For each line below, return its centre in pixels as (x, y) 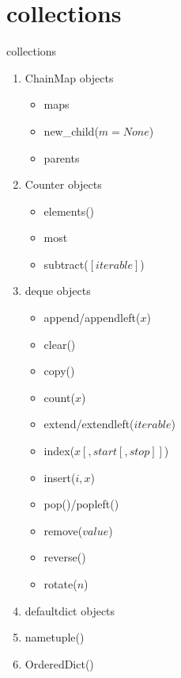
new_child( (71, 130)
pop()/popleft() (81, 504)
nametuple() (55, 637)
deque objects (58, 291)
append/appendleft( (92, 318)
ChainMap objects (69, 77)
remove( (63, 530)
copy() (59, 371)
